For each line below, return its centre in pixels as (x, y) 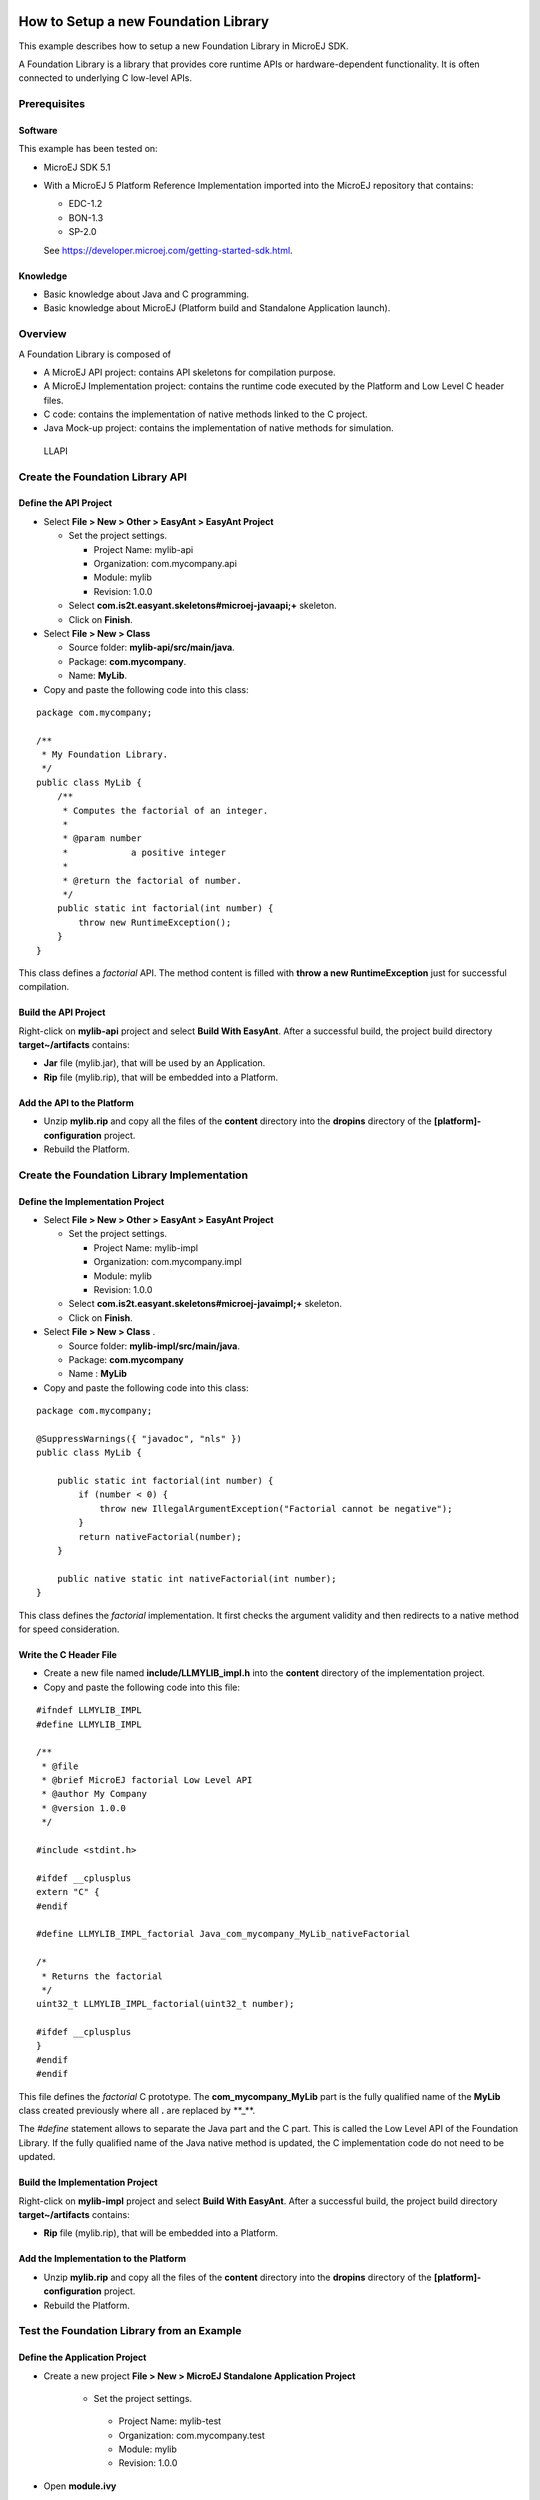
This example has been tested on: (88, 149)
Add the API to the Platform (76, 1102)
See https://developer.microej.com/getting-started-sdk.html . (168, 250)
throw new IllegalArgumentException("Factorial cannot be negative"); (276, 1508)
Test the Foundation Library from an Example (130, 2331)
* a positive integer (144, 852)
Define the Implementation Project (91, 1201)
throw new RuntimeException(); (155, 922)
